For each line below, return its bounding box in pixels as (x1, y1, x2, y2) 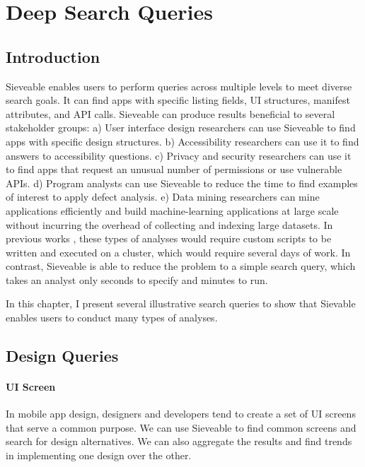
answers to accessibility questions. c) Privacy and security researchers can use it (6, 148, 352, 162)
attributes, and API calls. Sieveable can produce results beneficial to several (6, 106, 335, 121)
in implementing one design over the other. (6, 448, 192, 463)
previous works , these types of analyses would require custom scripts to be (6, 231, 332, 246)
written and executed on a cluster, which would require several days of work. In (6, 244, 351, 259)
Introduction (6, 45, 100, 67)
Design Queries (6, 345, 119, 367)
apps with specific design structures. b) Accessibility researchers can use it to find (6, 134, 359, 148)
